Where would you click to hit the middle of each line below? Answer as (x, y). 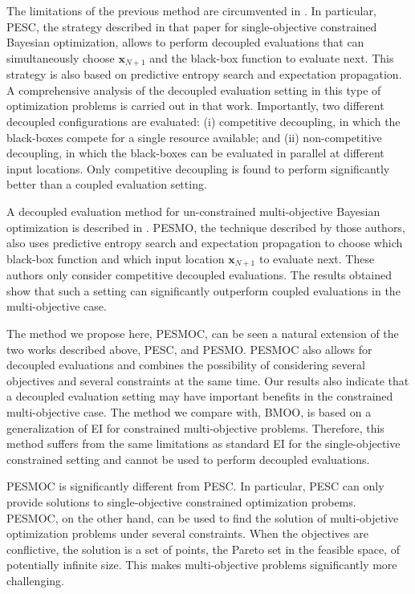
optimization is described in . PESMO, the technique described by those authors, (206, 227)
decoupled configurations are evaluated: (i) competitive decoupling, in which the (203, 122)
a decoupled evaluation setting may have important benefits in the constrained (200, 396)
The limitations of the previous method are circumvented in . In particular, (191, 10)
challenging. (35, 580)
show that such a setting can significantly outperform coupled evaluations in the (203, 290)
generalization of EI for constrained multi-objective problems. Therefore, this (195, 427)
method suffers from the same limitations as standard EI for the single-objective (203, 443)
